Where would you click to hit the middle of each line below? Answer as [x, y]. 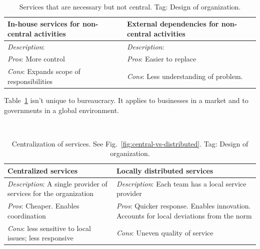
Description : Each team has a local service [181, 183]
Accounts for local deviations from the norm [184, 215]
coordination [27, 215]
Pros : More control [36, 59]
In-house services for [44, 24]
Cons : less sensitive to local [49, 228]
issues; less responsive [40, 238]
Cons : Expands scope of [44, 71]
